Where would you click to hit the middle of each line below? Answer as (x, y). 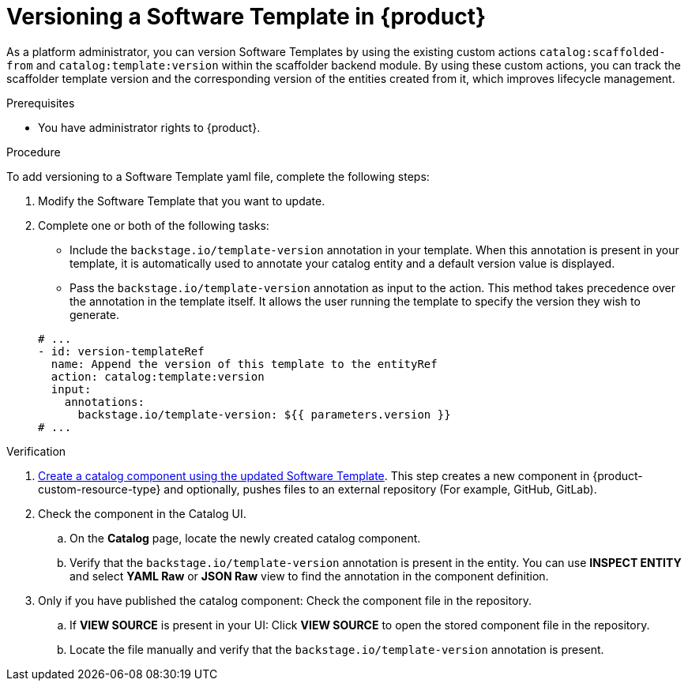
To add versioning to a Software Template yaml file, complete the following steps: (218, 176)
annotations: (104, 402)
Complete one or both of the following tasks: (154, 225)
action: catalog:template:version (158, 376)
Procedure (34, 152)
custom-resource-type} (100, 489)
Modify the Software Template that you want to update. (182, 201)
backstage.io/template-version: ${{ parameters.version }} (264, 414)
